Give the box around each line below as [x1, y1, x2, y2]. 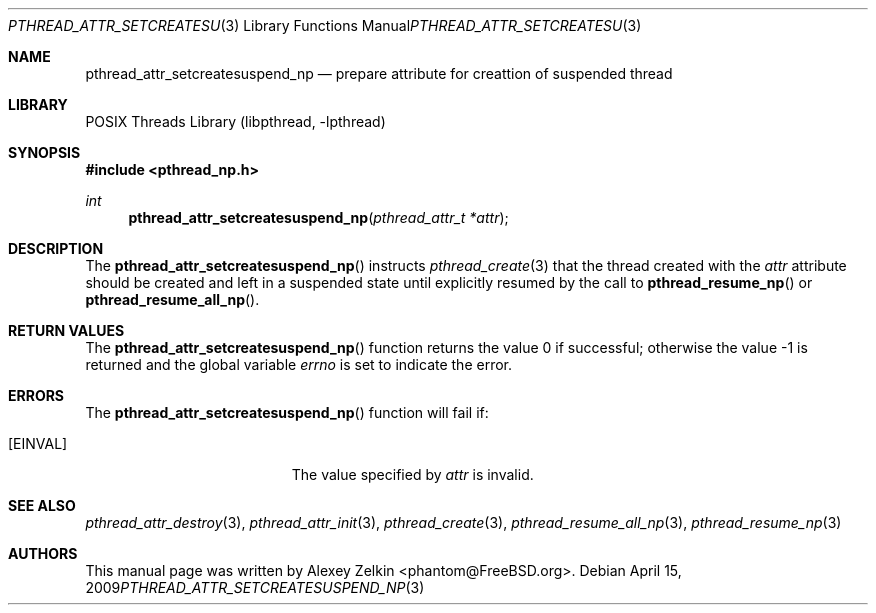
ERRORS [8, 387, 65, 404]
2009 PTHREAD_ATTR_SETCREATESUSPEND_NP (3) [85, 579, 425, 596]
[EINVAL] [8, 435, 68, 452]
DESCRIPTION [8, 240, 104, 257]
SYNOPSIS [8, 144, 81, 161]
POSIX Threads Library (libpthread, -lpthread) [85, 113, 386, 130]
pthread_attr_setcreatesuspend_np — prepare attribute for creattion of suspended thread [85, 65, 673, 82]
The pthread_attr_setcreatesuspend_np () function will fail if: [85, 404, 489, 421]
